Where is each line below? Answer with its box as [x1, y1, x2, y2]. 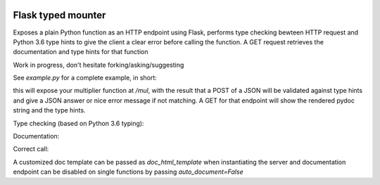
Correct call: [13, 145, 49, 153]
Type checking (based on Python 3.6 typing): [13, 119, 144, 127]
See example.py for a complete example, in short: [13, 74, 158, 82]
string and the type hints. [13, 106, 86, 115]
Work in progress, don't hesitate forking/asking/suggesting [13, 60, 184, 69]
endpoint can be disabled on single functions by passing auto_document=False [13, 167, 243, 176]
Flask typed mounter [13, 9, 106, 21]
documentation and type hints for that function [13, 48, 148, 56]
